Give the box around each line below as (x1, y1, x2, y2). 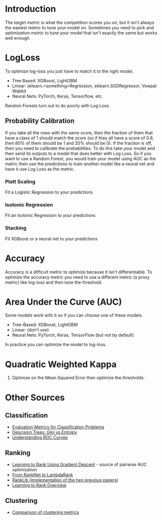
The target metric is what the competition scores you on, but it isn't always (5, 19, 154, 25)
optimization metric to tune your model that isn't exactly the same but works (5, 30, 158, 36)
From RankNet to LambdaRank (12, 472, 73, 478)
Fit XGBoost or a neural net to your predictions (5, 235, 98, 242)
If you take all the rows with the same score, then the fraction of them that (5, 130, 153, 135)
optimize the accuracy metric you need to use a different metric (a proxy (5, 274, 150, 280)
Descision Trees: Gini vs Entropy (12, 429, 77, 435)
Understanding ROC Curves (12, 435, 68, 441)
